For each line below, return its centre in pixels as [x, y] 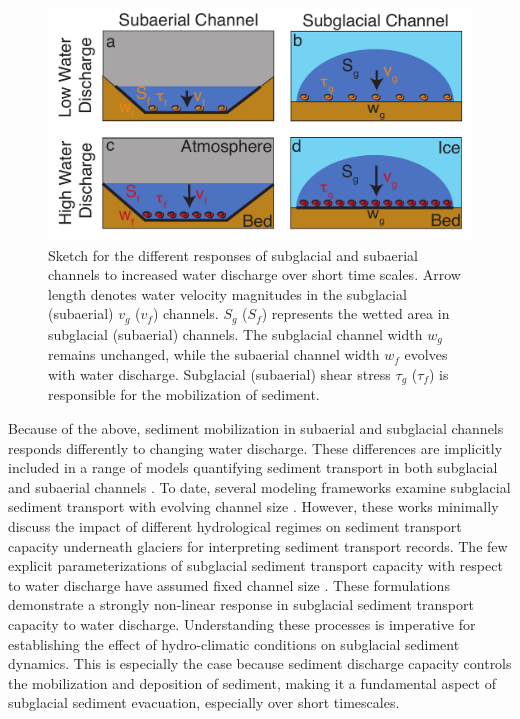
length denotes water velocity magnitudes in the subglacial [227, 293]
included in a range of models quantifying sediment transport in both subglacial [253, 467]
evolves [426, 354]
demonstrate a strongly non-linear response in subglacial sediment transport [241, 604]
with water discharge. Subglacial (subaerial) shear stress [219, 373]
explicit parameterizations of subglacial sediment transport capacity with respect [255, 565]
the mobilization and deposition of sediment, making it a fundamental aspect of [252, 682]
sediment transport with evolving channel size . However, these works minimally [253, 506]
